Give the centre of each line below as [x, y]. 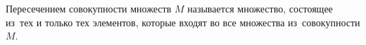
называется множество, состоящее [260, 8]
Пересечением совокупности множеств [89, 8]
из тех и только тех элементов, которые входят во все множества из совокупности [183, 22]
